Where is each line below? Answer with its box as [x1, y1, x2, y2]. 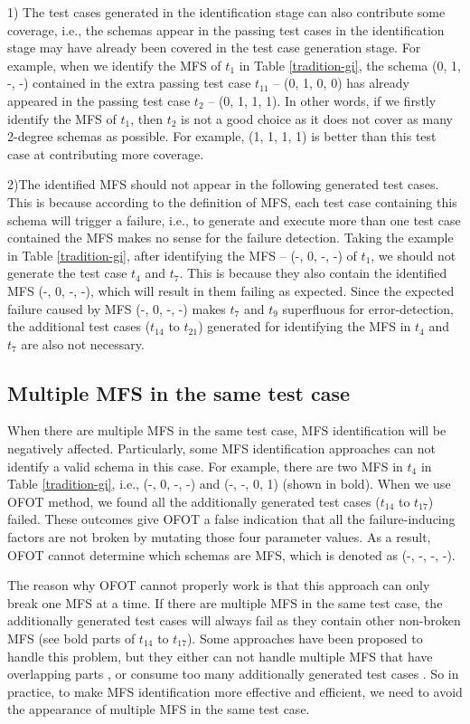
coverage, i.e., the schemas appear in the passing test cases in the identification [7, 20, 445, 39]
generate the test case [7, 263, 127, 282]
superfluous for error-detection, [282, 299, 454, 318]
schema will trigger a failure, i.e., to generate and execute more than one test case [7, 210, 461, 229]
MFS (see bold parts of [7, 629, 136, 648]
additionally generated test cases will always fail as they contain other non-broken [7, 611, 461, 630]
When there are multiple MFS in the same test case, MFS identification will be [7, 421, 446, 440]
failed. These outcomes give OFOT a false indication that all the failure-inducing [7, 510, 456, 529]
